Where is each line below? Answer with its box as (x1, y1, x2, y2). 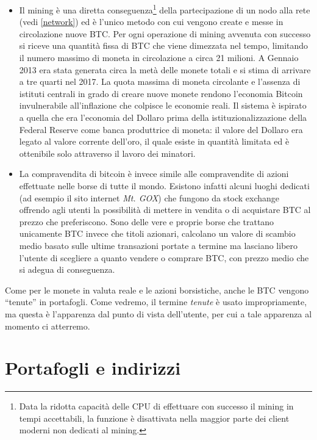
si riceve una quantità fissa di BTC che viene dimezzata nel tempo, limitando (19, 39, 308, 52)
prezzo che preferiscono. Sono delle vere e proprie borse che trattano (19, 215, 274, 228)
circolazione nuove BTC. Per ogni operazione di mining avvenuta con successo (19, 27, 311, 40)
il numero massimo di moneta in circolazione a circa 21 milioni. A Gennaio (19, 51, 299, 64)
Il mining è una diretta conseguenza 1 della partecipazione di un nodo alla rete (19, 2, 310, 16)
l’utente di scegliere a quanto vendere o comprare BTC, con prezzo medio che (19, 251, 309, 264)
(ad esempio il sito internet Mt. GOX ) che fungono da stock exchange (19, 191, 280, 204)
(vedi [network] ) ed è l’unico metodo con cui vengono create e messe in (19, 15, 283, 28)
